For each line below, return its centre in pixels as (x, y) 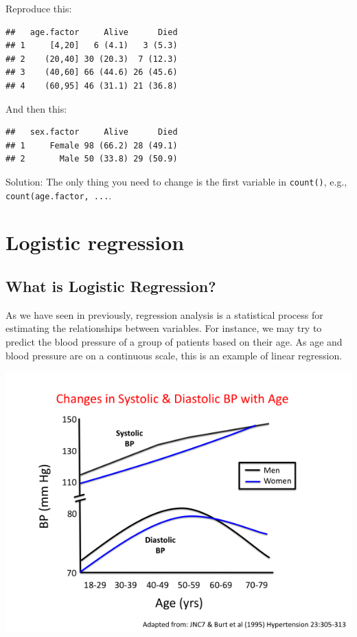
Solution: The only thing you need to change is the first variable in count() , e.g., (176, 181)
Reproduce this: (39, 8)
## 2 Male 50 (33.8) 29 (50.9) (92, 159)
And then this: (36, 108)
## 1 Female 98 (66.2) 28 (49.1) (92, 145)
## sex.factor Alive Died (92, 132)
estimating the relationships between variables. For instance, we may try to (164, 328)
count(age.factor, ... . (59, 195)
